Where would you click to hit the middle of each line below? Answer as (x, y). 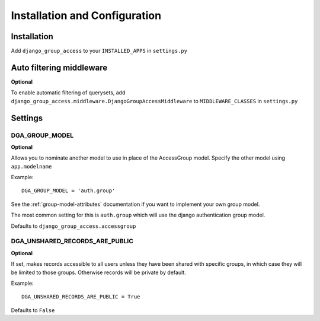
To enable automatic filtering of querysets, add (68, 93)
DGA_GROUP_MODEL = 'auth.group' (68, 191)
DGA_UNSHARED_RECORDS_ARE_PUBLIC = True (81, 297)
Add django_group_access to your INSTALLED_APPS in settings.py (99, 51)
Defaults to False (33, 310)
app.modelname (31, 166)
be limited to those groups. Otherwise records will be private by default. (98, 272)
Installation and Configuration (86, 15)
